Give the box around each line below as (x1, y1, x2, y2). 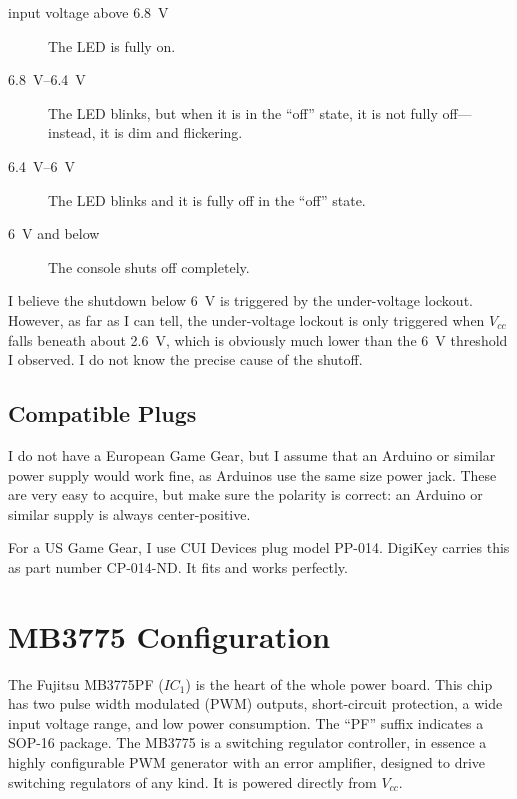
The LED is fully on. (48, 35, 176, 56)
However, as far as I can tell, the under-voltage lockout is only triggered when (8, 309, 485, 330)
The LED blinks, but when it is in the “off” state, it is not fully (48, 102, 438, 123)
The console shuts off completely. (48, 256, 250, 277)
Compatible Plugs (8, 398, 197, 429)
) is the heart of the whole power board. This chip (185, 673, 493, 694)
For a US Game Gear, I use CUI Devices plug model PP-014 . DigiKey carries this (8, 537, 510, 558)
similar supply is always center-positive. (8, 503, 251, 524)
